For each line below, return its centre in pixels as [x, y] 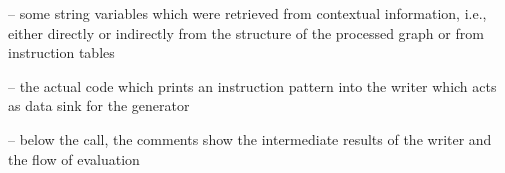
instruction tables [61, 52]
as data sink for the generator [99, 105]
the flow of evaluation [74, 158]
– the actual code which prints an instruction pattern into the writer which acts [252, 85]
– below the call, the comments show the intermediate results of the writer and [250, 138]
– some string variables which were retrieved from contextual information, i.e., [247, 13]
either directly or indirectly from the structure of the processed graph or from [246, 32]
